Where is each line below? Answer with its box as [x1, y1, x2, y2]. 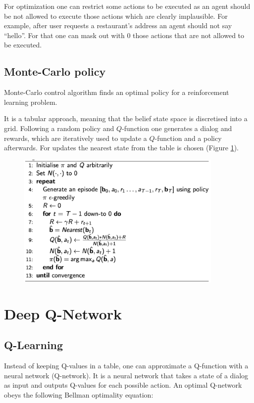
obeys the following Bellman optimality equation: [4, 389, 153, 400]
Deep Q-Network [4, 303, 122, 323]
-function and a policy [154, 133, 222, 143]
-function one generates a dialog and [122, 123, 232, 133]
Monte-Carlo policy [4, 64, 106, 79]
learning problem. [4, 96, 57, 107]
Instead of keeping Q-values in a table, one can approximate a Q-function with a [4, 360, 249, 370]
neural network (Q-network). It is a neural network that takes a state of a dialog [4, 370, 249, 380]
